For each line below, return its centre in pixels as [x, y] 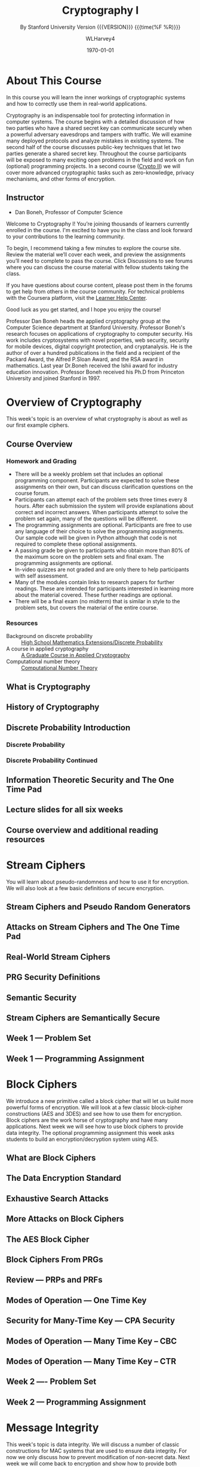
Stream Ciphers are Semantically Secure [83, 1018]
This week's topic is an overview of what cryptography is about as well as [97, 419]
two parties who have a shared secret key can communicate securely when [99, 128]
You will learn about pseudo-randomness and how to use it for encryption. [98, 882]
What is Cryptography [48, 687]
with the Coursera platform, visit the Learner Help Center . [77, 297]
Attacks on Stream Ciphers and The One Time [93, 927]
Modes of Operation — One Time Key [76, 1300]
